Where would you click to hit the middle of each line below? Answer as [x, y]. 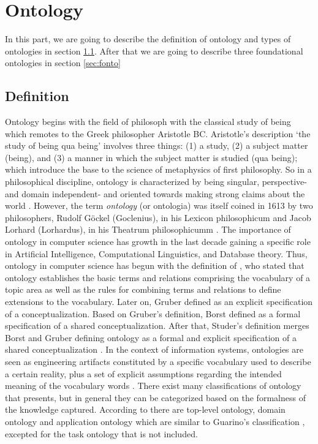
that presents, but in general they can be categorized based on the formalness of [155, 397]
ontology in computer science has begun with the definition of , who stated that [155, 265]
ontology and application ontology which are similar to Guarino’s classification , [155, 421]
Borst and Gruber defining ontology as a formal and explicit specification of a [151, 337]
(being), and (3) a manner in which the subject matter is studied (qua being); [151, 157]
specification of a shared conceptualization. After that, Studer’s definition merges [157, 325]
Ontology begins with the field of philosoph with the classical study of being [148, 122]
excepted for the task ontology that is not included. [101, 433]
